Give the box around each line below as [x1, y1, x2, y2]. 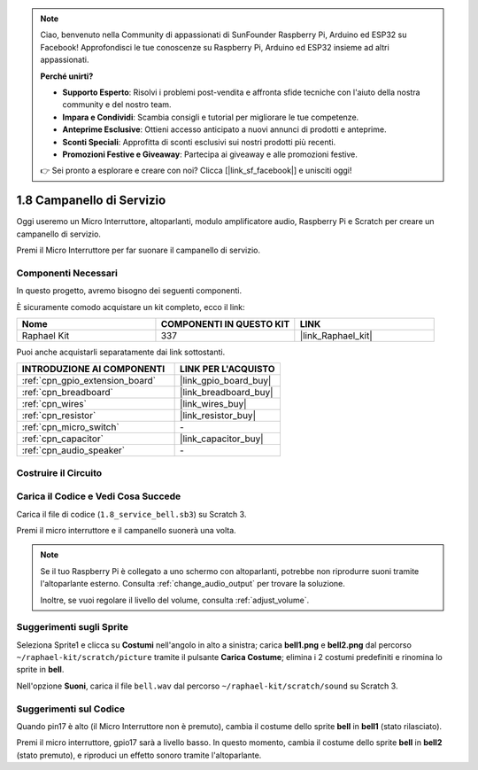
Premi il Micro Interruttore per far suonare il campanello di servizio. [16, 245, 261, 255]
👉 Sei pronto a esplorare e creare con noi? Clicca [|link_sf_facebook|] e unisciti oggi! [40, 165, 352, 176]
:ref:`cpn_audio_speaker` [21, 444, 126, 456]
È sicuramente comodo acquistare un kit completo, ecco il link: [16, 301, 245, 312]
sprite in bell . [16, 665, 65, 675]
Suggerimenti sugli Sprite [16, 621, 128, 634]
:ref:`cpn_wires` [21, 398, 88, 410]
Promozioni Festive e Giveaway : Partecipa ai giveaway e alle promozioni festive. [62, 149, 358, 159]
